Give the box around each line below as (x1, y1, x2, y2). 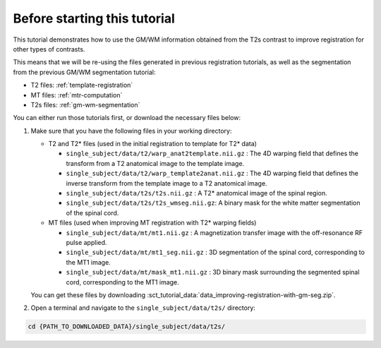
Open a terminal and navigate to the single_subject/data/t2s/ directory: (30, 304, 255, 312)
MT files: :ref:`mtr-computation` (30, 90, 123, 99)
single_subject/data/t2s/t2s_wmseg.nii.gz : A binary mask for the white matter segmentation (66, 198, 361, 208)
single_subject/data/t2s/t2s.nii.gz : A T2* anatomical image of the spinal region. (66, 189, 327, 198)
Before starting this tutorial (13, 11, 176, 26)
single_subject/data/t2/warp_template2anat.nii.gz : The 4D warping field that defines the (66, 169, 359, 178)
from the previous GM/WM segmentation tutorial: (13, 68, 156, 76)
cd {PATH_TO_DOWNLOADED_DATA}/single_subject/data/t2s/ (28, 323, 226, 331)
